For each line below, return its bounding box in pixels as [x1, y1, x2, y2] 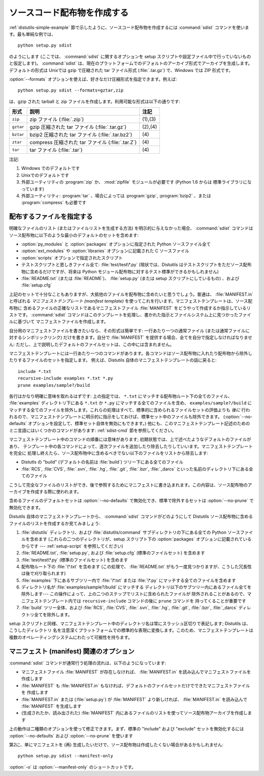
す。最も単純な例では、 [9, 31, 56, 37]
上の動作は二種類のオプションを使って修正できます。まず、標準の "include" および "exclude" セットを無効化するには [9, 726, 244, 732]
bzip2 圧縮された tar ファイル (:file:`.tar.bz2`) [29, 131, 132, 138]
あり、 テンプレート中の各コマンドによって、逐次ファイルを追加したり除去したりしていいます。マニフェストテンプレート [9, 443, 253, 449]
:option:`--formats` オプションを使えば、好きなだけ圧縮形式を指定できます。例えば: [9, 76, 177, 82]
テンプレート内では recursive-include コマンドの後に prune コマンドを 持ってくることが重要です [42, 598, 246, 604]
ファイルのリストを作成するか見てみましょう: [9, 520, 101, 526]
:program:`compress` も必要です [21, 200, 87, 206]
